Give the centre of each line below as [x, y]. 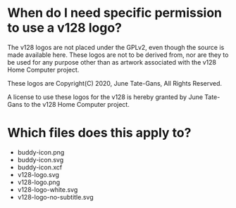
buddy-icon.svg [41, 160]
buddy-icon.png [41, 152]
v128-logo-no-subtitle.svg [55, 197]
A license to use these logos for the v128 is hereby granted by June [105, 97]
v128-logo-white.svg [48, 189]
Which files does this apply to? [99, 133]
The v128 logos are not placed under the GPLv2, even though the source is [116, 47]
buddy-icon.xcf [40, 167]
